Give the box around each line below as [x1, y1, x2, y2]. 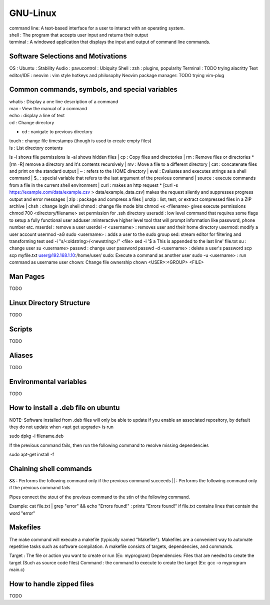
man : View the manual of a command [9, 105, 87, 111]
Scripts [9, 325, 32, 333]
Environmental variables [9, 377, 87, 386]
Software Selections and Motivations [9, 52, 127, 61]
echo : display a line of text [9, 113, 65, 119]
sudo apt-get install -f [9, 451, 54, 458]
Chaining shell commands [9, 464, 92, 473]
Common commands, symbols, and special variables [9, 85, 177, 94]
